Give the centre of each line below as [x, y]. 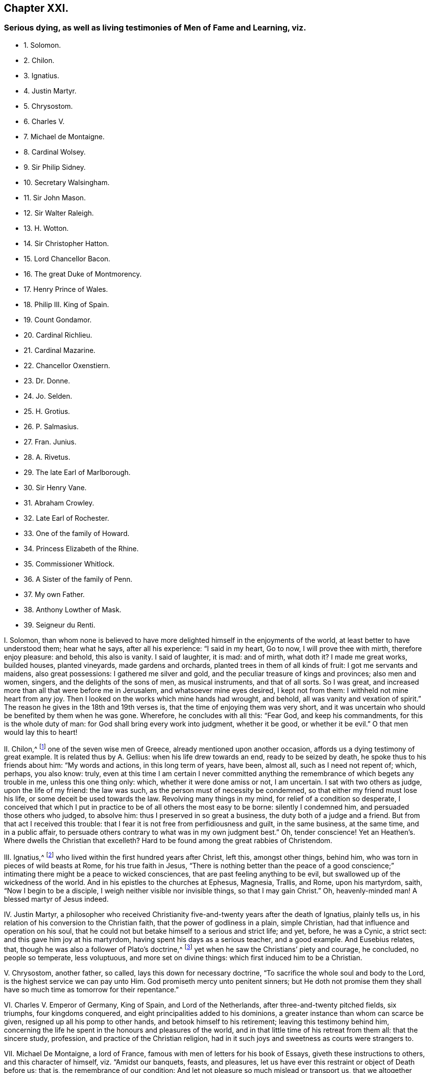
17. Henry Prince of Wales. [66, 289]
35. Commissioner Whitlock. [69, 564]
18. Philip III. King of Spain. [66, 304]
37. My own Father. [54, 594]
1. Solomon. [42, 45]
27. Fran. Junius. [50, 442]
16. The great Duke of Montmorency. [83, 274]
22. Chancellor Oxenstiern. [67, 365]
